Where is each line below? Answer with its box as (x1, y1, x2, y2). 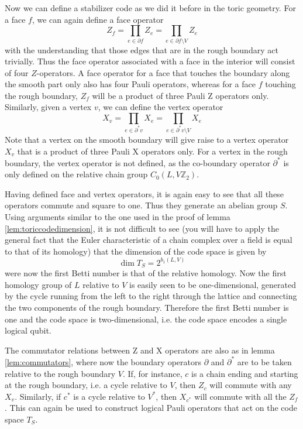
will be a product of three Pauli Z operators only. (92, 89, 269, 101)
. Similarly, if (15, 390, 61, 402)
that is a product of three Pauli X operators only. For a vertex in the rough (17, 145, 288, 157)
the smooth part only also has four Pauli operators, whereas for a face (5, 78, 256, 90)
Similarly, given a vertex (5, 101, 92, 113)
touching (265, 78, 296, 90)
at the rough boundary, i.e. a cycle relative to (5, 379, 167, 391)
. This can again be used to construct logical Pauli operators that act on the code (5, 401, 297, 414)
